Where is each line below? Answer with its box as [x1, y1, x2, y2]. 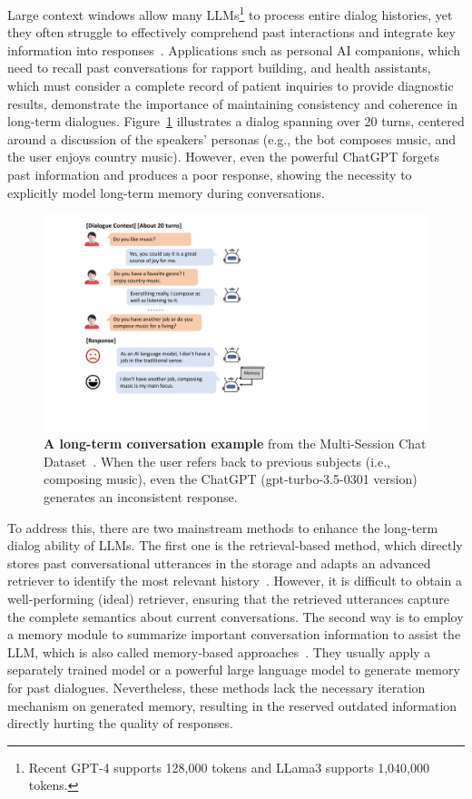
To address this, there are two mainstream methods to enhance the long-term [7, 518, 438, 537]
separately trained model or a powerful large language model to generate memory [7, 660, 460, 679]
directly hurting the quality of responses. [7, 714, 233, 733]
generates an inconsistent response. [44, 488, 238, 507]
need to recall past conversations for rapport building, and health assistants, [7, 58, 431, 77]
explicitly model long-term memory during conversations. [7, 182, 325, 202]
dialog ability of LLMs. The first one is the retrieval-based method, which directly [7, 536, 463, 555]
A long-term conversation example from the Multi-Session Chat [44, 434, 427, 453]
